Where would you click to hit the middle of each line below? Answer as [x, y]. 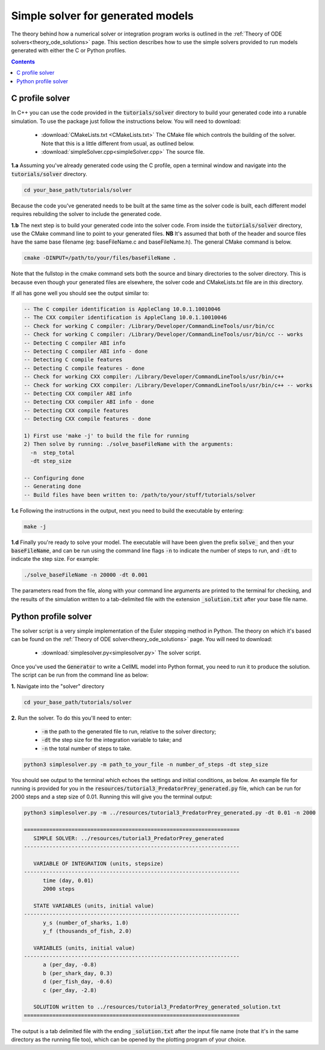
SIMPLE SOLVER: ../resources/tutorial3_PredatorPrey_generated [128, 838]
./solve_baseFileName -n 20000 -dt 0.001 [86, 575]
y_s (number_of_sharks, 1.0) [86, 922]
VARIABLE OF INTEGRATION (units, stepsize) [98, 863]
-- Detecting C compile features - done [84, 368]
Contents [23, 62]
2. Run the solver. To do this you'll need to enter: [71, 718]
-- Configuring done [54, 478]
